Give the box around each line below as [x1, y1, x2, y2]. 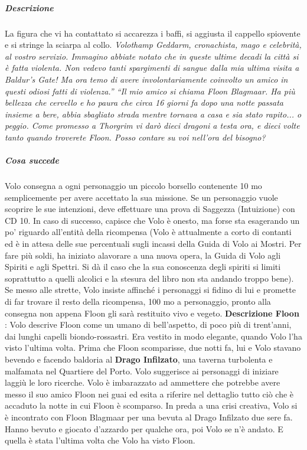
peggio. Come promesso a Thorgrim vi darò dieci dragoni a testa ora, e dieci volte [5, 119, 300, 132]
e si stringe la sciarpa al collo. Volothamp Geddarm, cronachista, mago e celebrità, [5, 38, 302, 51]
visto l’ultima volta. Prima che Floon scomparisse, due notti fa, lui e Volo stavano [5, 341, 301, 354]
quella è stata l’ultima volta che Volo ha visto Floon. [5, 434, 195, 446]
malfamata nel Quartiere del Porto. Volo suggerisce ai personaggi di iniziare [5, 364, 279, 377]
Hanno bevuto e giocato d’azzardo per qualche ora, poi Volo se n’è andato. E [5, 422, 283, 435]
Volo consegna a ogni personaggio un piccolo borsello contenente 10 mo [5, 180, 262, 192]
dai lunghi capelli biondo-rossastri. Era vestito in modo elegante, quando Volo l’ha [5, 330, 302, 342]
